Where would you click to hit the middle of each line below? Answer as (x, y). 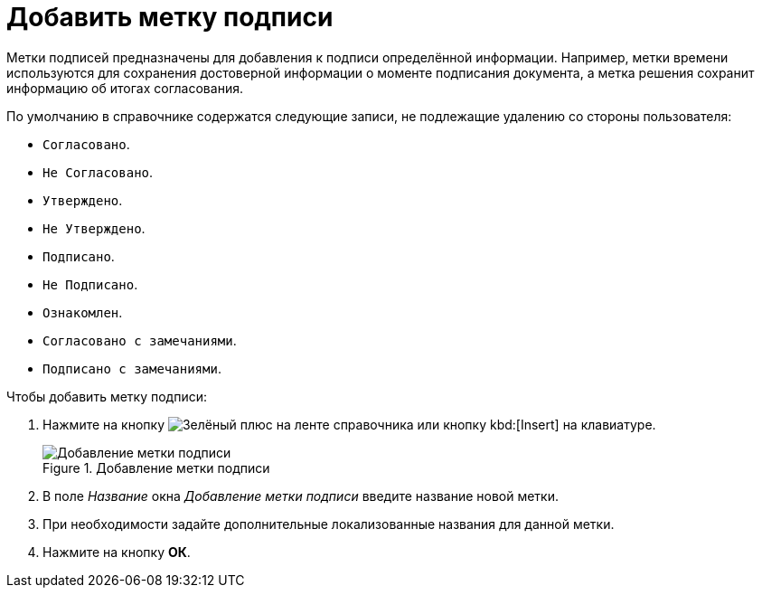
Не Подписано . (90, 284)
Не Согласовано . (98, 172)
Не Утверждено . (94, 228)
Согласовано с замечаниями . (140, 340)
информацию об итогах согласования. (125, 88)
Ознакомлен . (83, 312)
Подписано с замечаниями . (132, 368)
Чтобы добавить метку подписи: (107, 396)
